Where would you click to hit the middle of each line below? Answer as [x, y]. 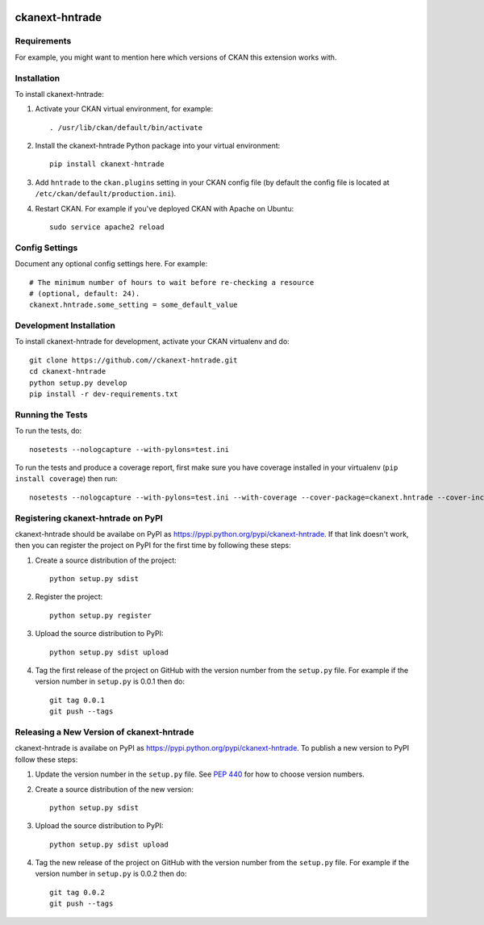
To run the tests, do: [48, 431]
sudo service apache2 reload [107, 227]
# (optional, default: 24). [85, 293]
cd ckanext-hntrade [68, 372]
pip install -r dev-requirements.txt [104, 394]
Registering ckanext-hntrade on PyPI [89, 518]
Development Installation [65, 325]
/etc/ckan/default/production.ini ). [106, 194]
